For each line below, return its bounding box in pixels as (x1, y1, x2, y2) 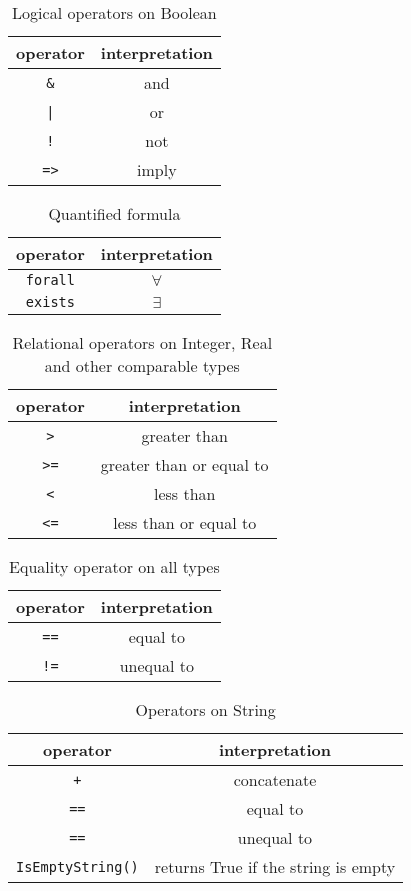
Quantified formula (48, 202, 181, 225)
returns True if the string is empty (154, 855, 396, 878)
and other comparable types (44, 354, 240, 377)
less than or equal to (113, 511, 257, 534)
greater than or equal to (100, 453, 269, 476)
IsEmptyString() (16, 858, 139, 875)
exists (25, 294, 75, 310)
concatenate (233, 768, 317, 791)
